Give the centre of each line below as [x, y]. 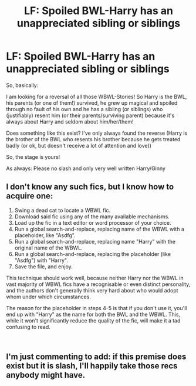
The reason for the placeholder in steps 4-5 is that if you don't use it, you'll [97, 308]
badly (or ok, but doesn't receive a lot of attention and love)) [79, 145]
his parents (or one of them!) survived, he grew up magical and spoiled [92, 103]
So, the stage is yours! [33, 157]
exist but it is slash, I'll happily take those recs [92, 366]
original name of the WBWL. [49, 248]
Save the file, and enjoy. [44, 267]
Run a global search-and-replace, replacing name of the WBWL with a [99, 229]
